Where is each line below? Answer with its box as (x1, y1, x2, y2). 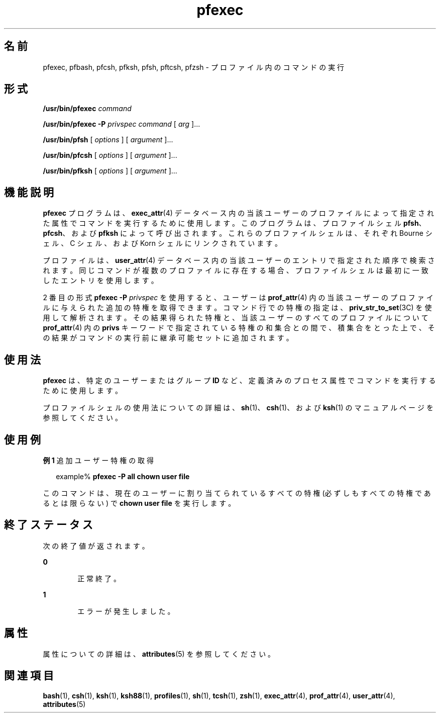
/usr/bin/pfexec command (43, 104, 132, 113)
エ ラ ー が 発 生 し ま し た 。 (77, 606, 175, 615)
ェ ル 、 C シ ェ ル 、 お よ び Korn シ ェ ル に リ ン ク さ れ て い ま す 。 (43, 239, 282, 248)
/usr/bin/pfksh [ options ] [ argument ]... (43, 166, 177, 175)
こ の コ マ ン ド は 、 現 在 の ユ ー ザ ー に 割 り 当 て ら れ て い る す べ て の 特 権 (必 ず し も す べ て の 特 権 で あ (43, 488, 431, 497)
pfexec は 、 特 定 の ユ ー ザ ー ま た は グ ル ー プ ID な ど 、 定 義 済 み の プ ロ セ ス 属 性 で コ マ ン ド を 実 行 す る (43, 376, 436, 385)
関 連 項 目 (4, 669, 54, 682)
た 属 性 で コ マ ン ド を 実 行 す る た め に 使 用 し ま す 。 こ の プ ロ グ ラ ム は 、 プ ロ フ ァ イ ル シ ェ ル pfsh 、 (43, 219, 426, 228)
